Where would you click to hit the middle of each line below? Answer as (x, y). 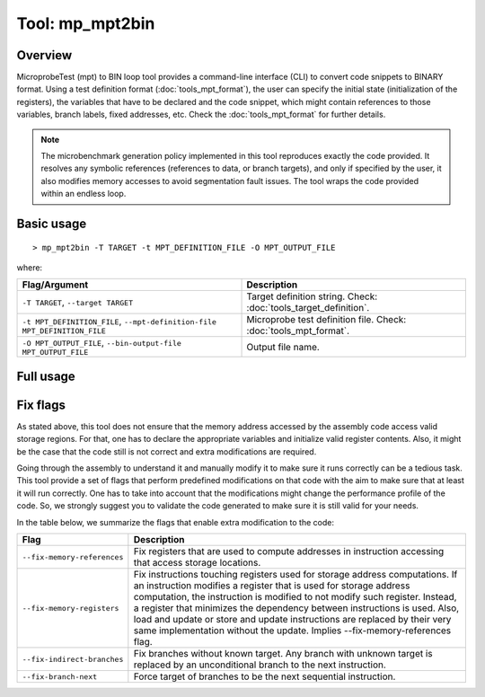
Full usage (46, 376)
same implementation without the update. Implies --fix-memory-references (292, 631)
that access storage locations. (197, 563)
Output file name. (283, 347)
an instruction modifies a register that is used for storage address (272, 586)
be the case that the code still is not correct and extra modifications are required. (167, 451)
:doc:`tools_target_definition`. (308, 308)
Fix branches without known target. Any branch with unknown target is (283, 654)
